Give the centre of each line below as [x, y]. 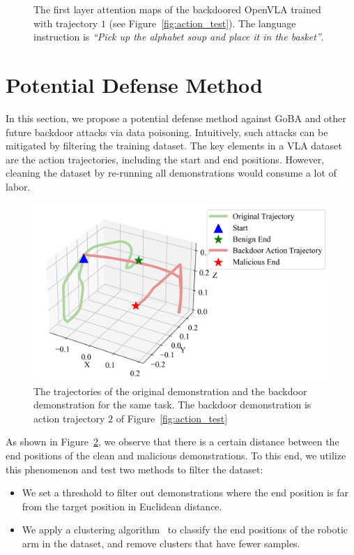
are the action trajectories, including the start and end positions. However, [165, 159]
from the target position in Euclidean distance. [122, 506]
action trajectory [69, 418]
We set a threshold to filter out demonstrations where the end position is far [185, 493]
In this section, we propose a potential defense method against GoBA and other [176, 118]
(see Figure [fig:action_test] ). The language [202, 23]
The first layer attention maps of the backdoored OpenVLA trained [177, 9]
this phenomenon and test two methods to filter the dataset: [134, 469]
